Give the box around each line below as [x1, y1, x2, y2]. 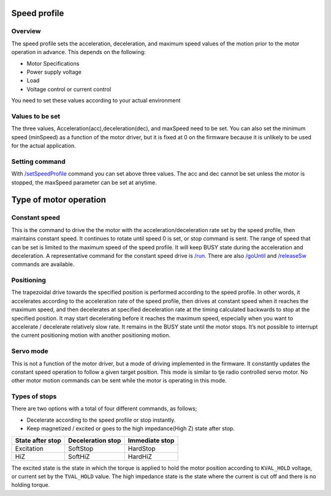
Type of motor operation [11, 195, 107, 205]
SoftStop [68, 444, 94, 452]
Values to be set [11, 112, 61, 120]
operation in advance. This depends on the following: [11, 48, 146, 56]
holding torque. [11, 481, 50, 489]
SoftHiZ [68, 452, 90, 460]
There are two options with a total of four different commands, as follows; [11, 405, 197, 413]
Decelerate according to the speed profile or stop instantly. [26, 416, 176, 424]
